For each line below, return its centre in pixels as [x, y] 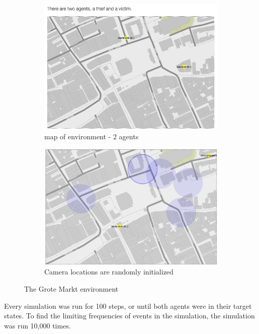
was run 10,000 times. [37, 325]
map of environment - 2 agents [92, 136]
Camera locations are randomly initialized [109, 272]
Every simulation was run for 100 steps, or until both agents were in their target [128, 305]
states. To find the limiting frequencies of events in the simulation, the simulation [129, 316]
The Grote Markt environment [71, 289]
